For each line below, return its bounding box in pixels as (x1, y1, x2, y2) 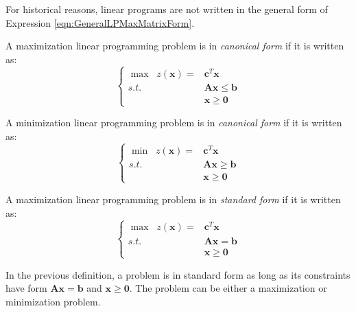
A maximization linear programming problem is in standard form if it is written (5, 192, 341, 206)
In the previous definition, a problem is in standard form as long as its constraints (5, 267, 351, 281)
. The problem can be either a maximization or (129, 281, 327, 295)
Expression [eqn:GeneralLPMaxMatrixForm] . (5, 15, 195, 30)
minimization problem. (5, 294, 101, 308)
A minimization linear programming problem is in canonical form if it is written (5, 115, 342, 130)
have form (5, 281, 47, 295)
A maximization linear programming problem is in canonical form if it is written (5, 38, 344, 53)
